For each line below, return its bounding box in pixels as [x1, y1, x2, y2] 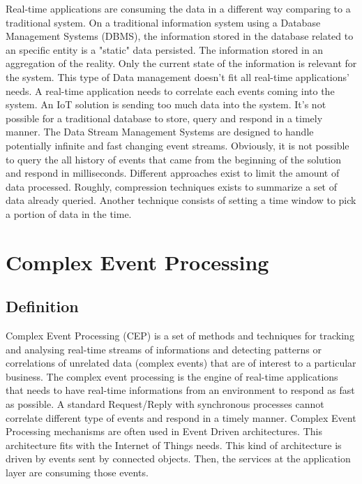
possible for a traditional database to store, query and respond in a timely [6, 110, 323, 125]
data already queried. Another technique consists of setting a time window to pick [6, 193, 356, 207]
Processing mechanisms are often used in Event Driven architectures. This [6, 424, 322, 439]
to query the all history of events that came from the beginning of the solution [6, 152, 342, 166]
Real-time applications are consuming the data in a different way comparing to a [6, 1, 351, 15]
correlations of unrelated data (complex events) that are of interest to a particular [6, 355, 356, 370]
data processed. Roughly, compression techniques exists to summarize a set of [6, 179, 338, 193]
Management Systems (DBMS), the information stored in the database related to [6, 29, 354, 43]
